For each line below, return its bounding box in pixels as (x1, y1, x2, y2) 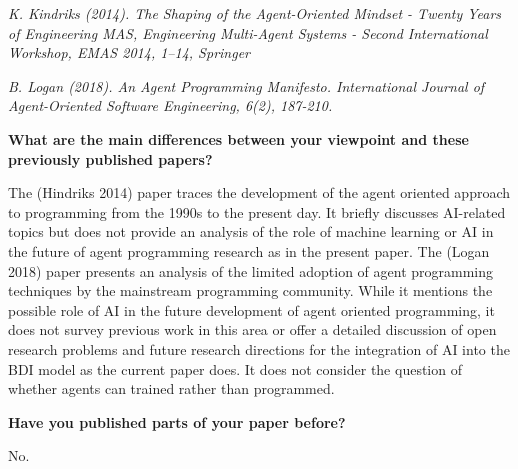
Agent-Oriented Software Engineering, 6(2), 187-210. (8, 95, 333, 116)
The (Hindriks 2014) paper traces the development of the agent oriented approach (8, 182, 511, 203)
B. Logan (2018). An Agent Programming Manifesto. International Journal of (8, 75, 485, 96)
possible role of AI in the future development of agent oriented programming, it (8, 299, 495, 320)
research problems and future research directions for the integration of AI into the (8, 338, 510, 359)
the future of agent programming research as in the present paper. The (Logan (8, 240, 490, 261)
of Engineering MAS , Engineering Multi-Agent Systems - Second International (8, 22, 488, 43)
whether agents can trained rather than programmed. (8, 378, 335, 399)
